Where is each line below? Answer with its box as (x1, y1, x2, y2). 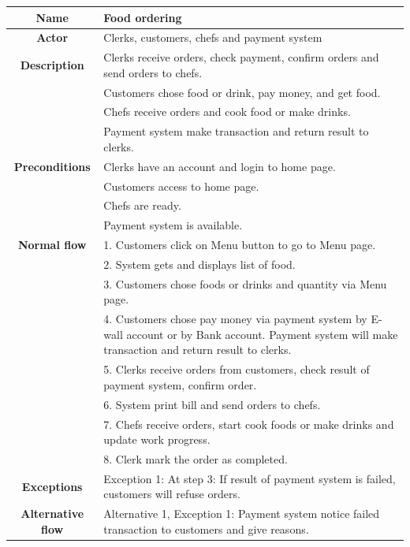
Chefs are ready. (103, 197, 181, 214)
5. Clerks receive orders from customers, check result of (103, 361, 370, 378)
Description (20, 56, 84, 73)
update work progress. (103, 431, 211, 448)
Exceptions (21, 478, 83, 494)
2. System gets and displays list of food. (103, 255, 296, 272)
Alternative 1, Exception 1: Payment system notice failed (103, 505, 380, 522)
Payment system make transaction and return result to (103, 123, 369, 140)
